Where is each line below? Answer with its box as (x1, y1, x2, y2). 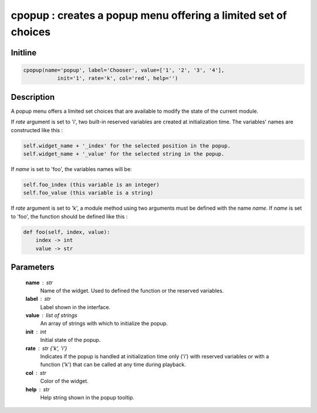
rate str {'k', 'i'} (25, 344, 68, 352)
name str (25, 279, 53, 286)
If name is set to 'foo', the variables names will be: (11, 165, 132, 173)
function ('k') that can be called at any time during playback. (40, 361, 186, 368)
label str (25, 296, 51, 303)
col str (25, 369, 46, 376)
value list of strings (25, 312, 77, 319)
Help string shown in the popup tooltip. (40, 394, 134, 401)
